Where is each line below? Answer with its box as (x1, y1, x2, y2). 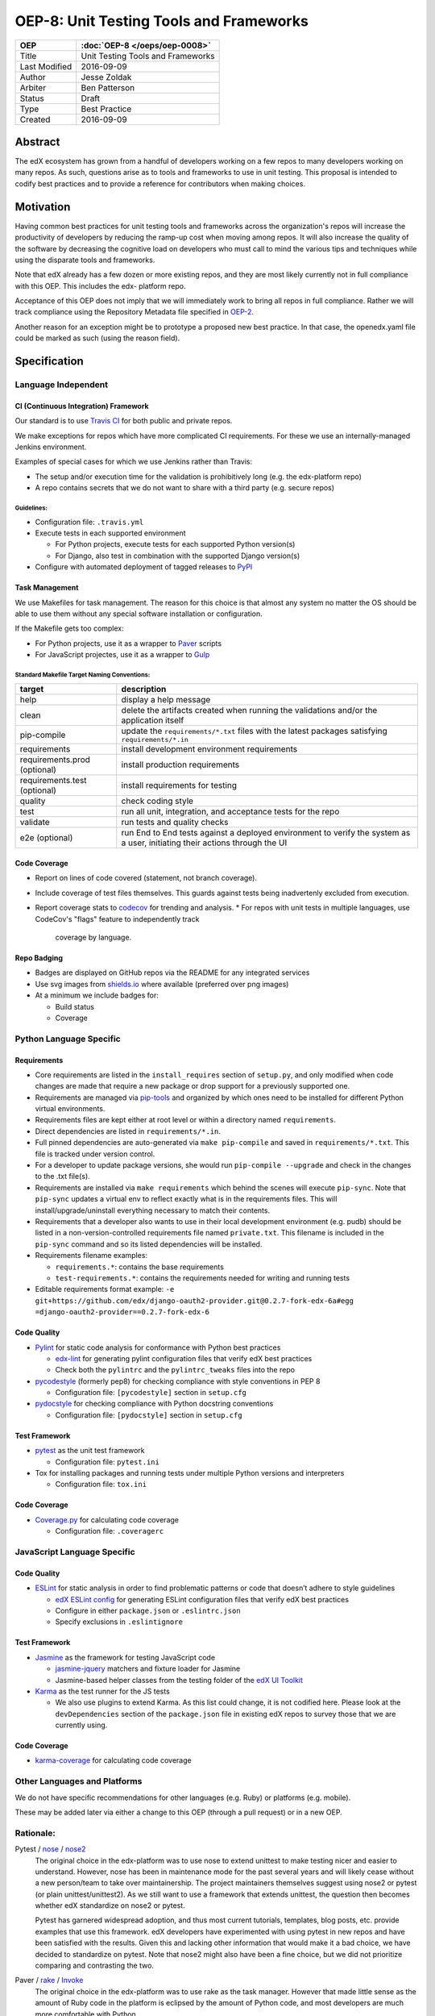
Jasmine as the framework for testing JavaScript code (35, 1652, 216, 1662)
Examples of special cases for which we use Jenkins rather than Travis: (14, 456, 253, 467)
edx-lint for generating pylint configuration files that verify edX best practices (55, 1353, 313, 1363)
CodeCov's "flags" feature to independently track (35, 914, 200, 923)
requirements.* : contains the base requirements (55, 1262, 225, 1272)
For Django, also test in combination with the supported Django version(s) (55, 551, 300, 560)
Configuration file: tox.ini (55, 1480, 147, 1489)
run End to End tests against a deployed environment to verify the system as (121, 827, 411, 839)
